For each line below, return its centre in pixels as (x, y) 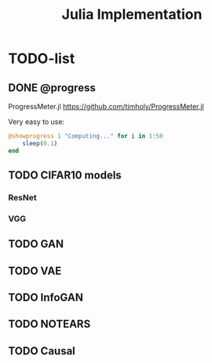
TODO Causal (42, 351)
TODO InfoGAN (46, 297)
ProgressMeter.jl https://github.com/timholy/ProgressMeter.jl (106, 106)
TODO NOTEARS (49, 324)
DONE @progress (52, 88)
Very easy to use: (37, 122)
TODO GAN (36, 244)
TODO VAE (35, 271)
